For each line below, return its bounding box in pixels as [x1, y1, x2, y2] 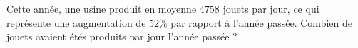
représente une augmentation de [6, 15, 146, 30]
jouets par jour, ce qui [223, 1, 319, 16]
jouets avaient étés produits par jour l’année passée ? [6, 29, 237, 44]
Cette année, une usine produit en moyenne [6, 1, 197, 16]
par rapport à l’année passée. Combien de [170, 15, 352, 30]
